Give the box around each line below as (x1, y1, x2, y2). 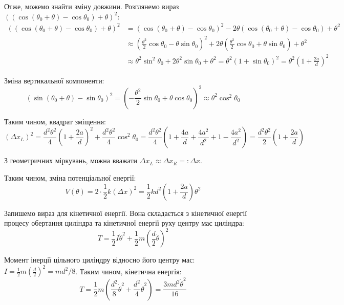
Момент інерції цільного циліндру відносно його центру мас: (4, 254, 195, 265)
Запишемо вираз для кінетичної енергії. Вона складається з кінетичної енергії (4, 207, 247, 218)
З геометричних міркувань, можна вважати (4, 155, 138, 166)
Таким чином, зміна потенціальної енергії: (4, 172, 136, 183)
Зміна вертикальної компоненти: (4, 75, 104, 85)
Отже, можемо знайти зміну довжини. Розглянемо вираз (4, 1, 179, 11)
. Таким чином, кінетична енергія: (75, 266, 182, 276)
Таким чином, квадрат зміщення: (4, 116, 106, 126)
